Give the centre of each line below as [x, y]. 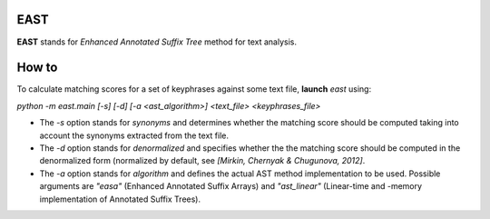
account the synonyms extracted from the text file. [134, 135]
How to [37, 68]
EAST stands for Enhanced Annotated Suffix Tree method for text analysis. [157, 42]
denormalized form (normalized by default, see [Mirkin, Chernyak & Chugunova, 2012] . [202, 161]
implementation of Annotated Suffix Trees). [120, 199]
